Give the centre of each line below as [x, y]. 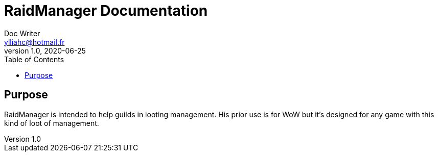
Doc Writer [22, 33]
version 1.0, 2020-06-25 [45, 50]
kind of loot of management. [52, 123]
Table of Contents [34, 59]
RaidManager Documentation [106, 11]
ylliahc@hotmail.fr [34, 42]
